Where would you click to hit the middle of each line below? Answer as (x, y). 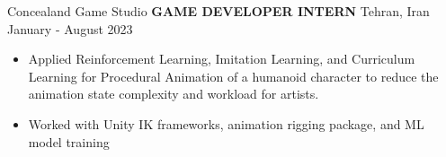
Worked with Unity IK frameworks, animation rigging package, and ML (226, 123)
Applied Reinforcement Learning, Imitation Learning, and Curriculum (222, 59)
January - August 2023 (70, 28)
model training (69, 141)
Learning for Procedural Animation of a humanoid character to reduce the (233, 76)
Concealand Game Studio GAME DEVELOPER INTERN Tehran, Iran (219, 11)
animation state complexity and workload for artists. (174, 94)
